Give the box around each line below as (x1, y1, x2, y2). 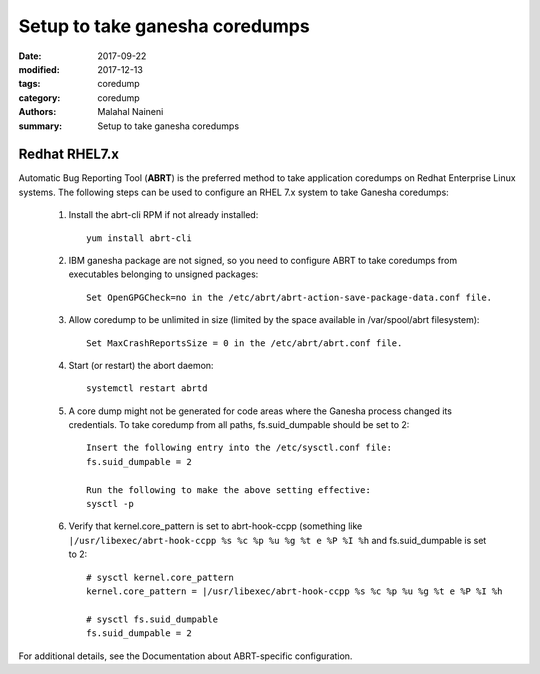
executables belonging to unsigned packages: (68, 268, 259, 280)
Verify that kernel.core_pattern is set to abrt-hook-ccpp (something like (68, 520, 363, 532)
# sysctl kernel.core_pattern (86, 571, 235, 583)
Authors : (18, 106, 57, 118)
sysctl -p (86, 498, 134, 510)
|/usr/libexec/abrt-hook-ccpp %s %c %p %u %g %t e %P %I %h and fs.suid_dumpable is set (68, 534, 487, 546)
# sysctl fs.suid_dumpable (86, 613, 219, 625)
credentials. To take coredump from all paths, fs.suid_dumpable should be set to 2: (68, 419, 410, 431)
